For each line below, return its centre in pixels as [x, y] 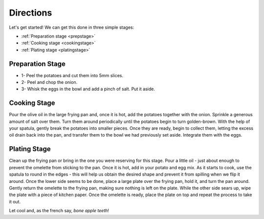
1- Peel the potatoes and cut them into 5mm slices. [72, 75]
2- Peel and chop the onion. [49, 82]
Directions [31, 13]
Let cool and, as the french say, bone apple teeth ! [59, 211]
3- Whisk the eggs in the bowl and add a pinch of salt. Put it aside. [88, 89]
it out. [15, 201]
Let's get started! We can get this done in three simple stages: [72, 27]
